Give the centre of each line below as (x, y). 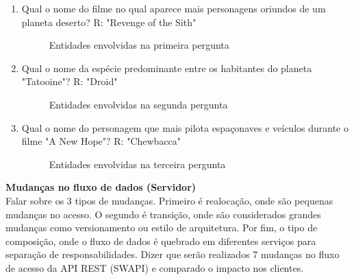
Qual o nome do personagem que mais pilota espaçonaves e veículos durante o (185, 127)
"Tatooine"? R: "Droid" (69, 81)
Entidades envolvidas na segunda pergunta (138, 104)
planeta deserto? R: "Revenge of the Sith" (109, 22)
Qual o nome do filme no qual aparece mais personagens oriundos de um (174, 8)
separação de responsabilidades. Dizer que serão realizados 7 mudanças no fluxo (173, 254)
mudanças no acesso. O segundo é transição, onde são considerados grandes (163, 214)
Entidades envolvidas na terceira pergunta (137, 164)
